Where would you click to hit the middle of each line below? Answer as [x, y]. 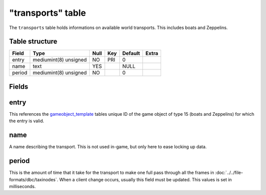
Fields [19, 86]
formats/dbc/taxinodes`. [34, 179]
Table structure [33, 42]
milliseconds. [23, 186]
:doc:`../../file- [229, 173]
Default [131, 53]
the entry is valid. [27, 121]
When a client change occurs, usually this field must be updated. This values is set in [146, 179]
